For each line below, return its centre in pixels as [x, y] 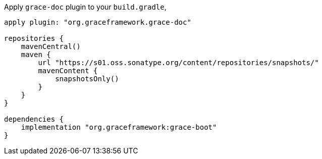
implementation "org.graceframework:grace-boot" [119, 127]
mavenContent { [68, 71]
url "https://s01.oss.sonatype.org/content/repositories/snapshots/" [178, 63]
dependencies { [34, 119]
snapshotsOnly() [87, 79]
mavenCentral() [51, 46]
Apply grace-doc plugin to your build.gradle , [85, 7]
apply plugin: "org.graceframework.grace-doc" [98, 22]
